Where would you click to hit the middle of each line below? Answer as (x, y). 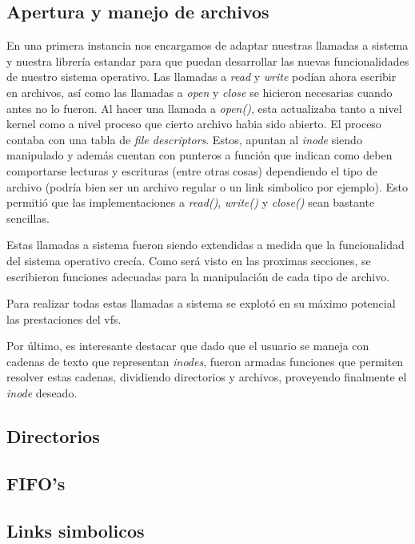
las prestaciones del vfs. (64, 318)
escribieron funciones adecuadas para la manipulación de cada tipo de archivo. (198, 276)
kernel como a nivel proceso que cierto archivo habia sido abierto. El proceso (194, 124)
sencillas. (28, 218)
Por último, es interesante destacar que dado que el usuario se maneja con (188, 346)
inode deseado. (42, 393)
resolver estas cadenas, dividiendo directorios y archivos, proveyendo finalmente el (207, 377)
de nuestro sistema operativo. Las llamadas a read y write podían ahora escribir (202, 77)
